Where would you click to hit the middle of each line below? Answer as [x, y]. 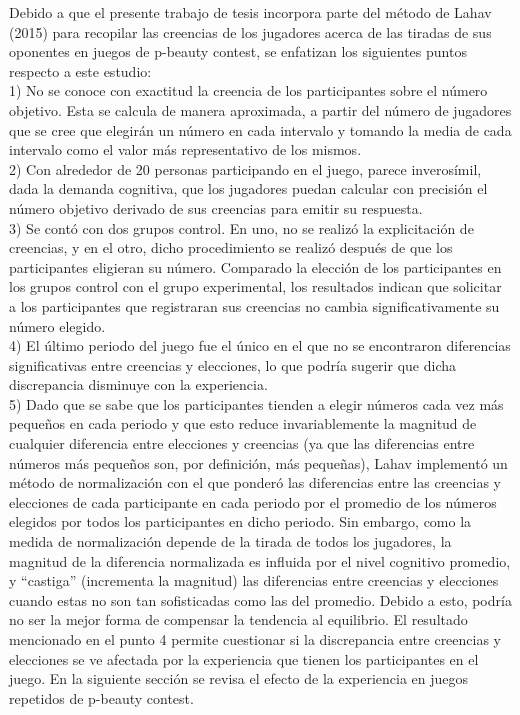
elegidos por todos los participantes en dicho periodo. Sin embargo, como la [240, 521]
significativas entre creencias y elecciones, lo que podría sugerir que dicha [232, 364]
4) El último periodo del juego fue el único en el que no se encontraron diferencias [260, 345]
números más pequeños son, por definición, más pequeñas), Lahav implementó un [258, 462]
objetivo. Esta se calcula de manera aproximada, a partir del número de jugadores [260, 109]
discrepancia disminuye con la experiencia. [138, 384]
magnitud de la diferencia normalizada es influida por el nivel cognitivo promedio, [260, 560]
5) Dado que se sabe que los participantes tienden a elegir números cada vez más [256, 403]
